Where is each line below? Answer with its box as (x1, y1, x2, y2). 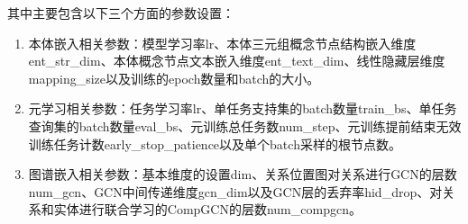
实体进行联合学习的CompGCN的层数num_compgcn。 (53, 200, 362, 219)
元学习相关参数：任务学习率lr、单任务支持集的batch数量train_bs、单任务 (28, 99, 457, 118)
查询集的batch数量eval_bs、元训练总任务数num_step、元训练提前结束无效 (28, 116, 462, 135)
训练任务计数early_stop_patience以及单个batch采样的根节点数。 (28, 134, 401, 153)
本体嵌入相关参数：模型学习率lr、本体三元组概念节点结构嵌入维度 (28, 33, 417, 52)
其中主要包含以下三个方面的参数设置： (7, 4, 234, 22)
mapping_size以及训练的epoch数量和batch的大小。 (28, 68, 320, 87)
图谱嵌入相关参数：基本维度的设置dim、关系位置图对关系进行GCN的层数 (28, 165, 457, 184)
